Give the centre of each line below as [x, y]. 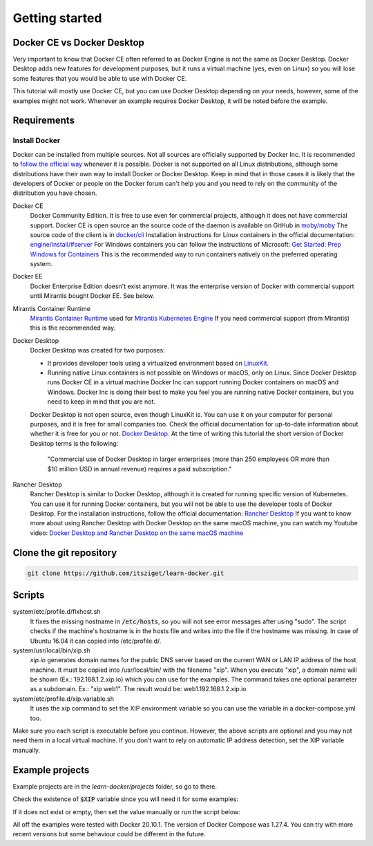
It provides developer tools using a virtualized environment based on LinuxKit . [158, 363]
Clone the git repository [65, 553]
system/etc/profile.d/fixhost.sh [57, 612]
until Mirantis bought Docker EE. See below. [92, 296]
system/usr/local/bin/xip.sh [51, 650]
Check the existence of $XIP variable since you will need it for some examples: [125, 799]
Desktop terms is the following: [74, 443]
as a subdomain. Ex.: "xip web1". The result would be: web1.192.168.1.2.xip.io [138, 689]
